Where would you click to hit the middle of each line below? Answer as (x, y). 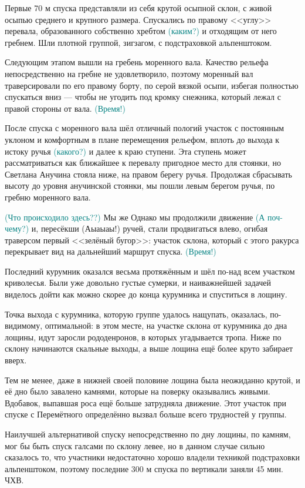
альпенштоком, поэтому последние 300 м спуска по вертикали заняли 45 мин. (144, 468)
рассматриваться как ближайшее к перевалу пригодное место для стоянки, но (143, 163)
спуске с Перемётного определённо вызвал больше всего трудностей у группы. (146, 414)
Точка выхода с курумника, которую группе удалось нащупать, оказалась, (136, 314)
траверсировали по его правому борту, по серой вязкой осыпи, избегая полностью (152, 85)
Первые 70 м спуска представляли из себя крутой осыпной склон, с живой (138, 8)
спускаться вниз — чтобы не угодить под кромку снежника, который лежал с (143, 97)
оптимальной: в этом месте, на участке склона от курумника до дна (166, 325)
